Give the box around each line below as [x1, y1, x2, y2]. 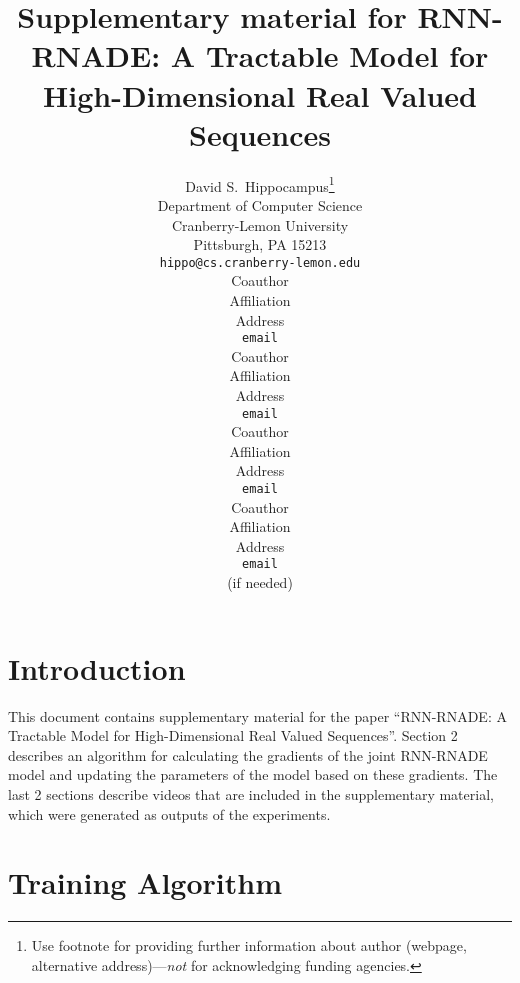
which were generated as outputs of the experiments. [8, 803, 331, 824]
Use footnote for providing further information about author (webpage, [31, 935, 467, 956]
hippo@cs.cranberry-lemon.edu [159, 255, 361, 270]
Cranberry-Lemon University [171, 214, 349, 235]
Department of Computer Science [157, 194, 363, 215]
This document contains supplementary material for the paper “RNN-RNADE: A [8, 705, 507, 726]
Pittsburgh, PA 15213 [193, 234, 327, 255]
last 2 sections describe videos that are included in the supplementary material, [8, 784, 494, 805]
